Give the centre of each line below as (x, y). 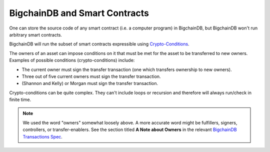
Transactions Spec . (42, 136)
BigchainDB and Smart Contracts (79, 13)
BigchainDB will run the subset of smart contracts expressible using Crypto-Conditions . (99, 44)
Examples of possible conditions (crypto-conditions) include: (72, 60)
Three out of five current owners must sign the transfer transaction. (91, 76)
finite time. (20, 99)
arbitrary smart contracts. (36, 34)
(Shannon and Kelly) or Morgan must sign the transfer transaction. (90, 83)
